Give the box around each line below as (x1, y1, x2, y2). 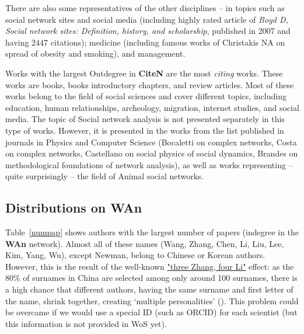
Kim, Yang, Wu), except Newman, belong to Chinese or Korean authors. (5, 249, 265, 261)
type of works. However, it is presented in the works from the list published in (5, 124, 284, 136)
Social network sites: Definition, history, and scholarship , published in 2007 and (5, 25, 291, 37)
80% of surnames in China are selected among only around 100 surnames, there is (5, 272, 298, 284)
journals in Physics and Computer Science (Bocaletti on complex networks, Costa (5, 135, 297, 148)
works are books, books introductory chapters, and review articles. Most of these (5, 78, 294, 91)
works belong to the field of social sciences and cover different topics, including (5, 90, 286, 102)
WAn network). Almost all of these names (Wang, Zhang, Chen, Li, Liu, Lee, (5, 237, 284, 249)
